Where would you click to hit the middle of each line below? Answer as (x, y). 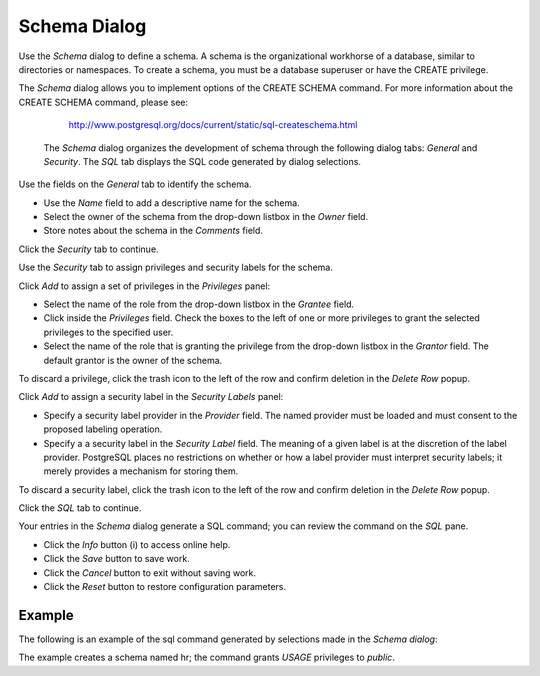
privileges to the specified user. (108, 332)
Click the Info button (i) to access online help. (137, 544)
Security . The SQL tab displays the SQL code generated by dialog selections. (202, 161)
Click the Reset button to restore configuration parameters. (165, 587)
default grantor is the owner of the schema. (133, 360)
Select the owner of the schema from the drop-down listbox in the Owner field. (206, 217)
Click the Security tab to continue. (88, 249)
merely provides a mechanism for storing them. (141, 471)
